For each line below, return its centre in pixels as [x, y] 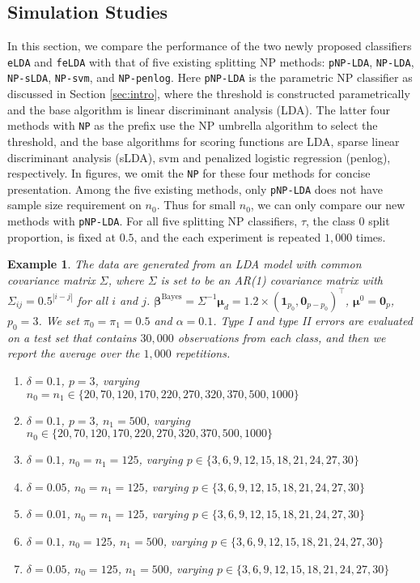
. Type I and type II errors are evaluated [313, 320]
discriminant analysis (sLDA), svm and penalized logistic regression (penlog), [199, 157]
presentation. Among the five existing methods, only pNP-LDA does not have [195, 189]
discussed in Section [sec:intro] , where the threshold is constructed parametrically [209, 94]
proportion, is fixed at [62, 236]
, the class [331, 221]
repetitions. [203, 353]
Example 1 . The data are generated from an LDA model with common [185, 264]
